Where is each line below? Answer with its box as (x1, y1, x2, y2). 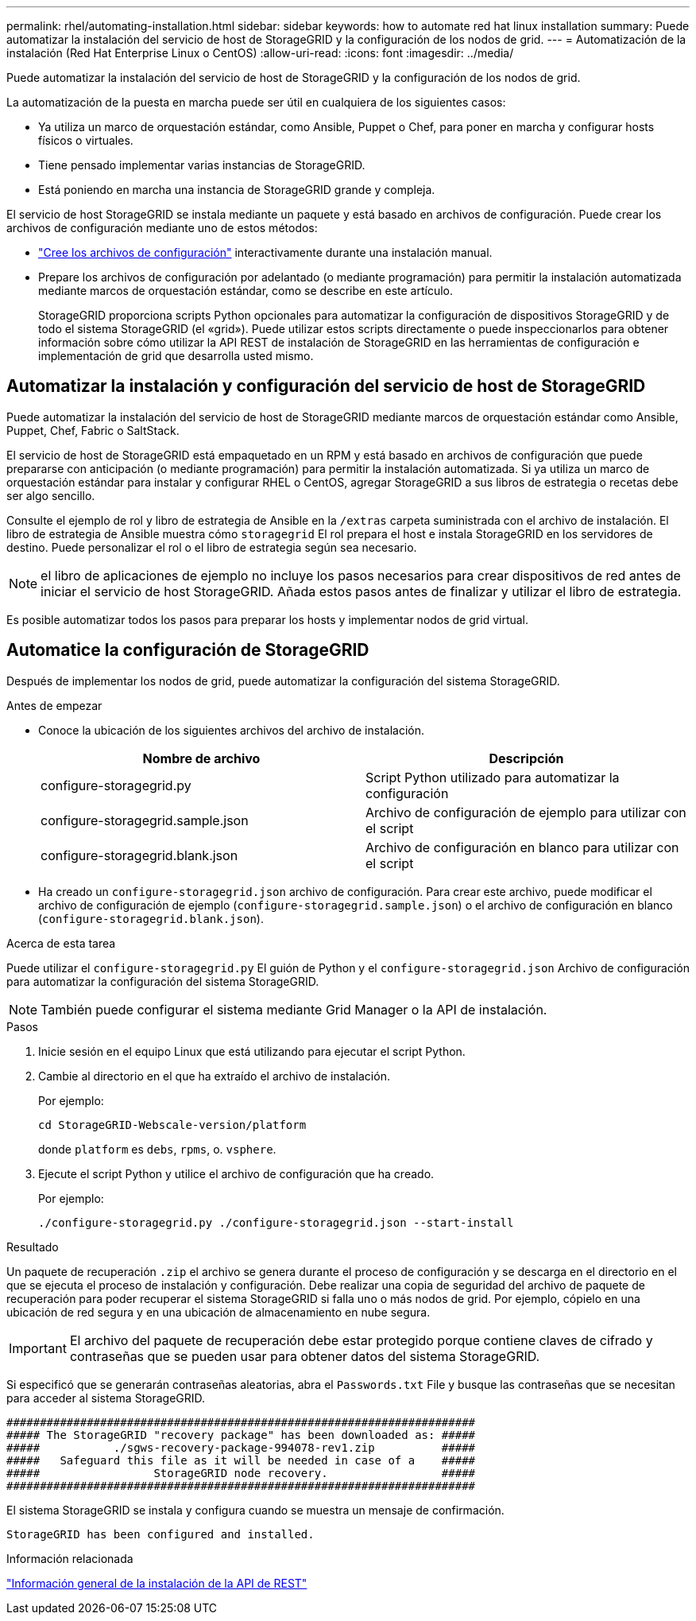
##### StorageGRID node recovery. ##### (6, 1466, 476, 1479)
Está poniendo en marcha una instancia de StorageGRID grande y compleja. (38, 183, 435, 196)
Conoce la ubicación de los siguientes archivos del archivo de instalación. (38, 723, 425, 737)
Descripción (489, 750, 564, 766)
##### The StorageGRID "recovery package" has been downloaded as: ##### (6, 1428, 476, 1441)
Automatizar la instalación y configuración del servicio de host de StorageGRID (6, 376, 646, 397)
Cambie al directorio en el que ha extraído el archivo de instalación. (38, 1068, 390, 1083)
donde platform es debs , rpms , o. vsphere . (38, 1142, 276, 1156)
